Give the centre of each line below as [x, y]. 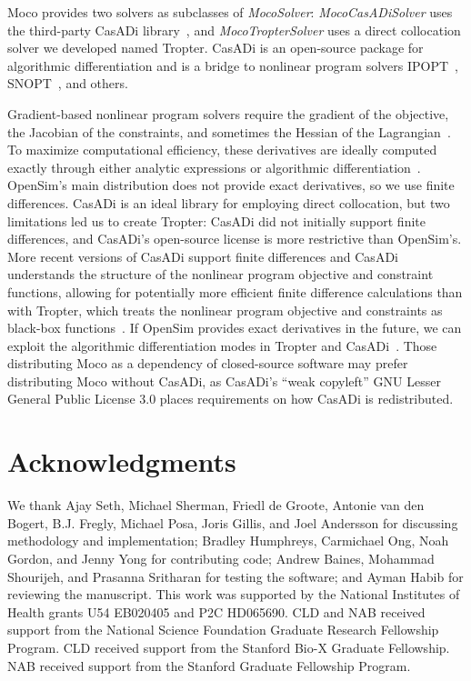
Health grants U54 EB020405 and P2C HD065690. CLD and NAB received [216, 611]
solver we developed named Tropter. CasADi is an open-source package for [215, 48]
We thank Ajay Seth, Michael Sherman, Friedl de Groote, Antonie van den [216, 505]
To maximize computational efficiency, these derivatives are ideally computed [222, 150]
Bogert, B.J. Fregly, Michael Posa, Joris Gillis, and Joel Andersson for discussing [233, 522]
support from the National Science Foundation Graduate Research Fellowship [223, 630]
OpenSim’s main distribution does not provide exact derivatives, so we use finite [231, 185]
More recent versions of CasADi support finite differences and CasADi [203, 256]
